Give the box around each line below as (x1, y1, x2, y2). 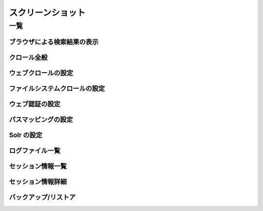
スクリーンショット (9, 7, 86, 18)
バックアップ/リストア (9, 193, 76, 201)
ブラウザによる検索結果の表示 (9, 38, 99, 46)
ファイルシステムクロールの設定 (9, 84, 105, 93)
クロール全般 (9, 53, 48, 61)
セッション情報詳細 (9, 177, 67, 186)
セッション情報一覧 (9, 162, 67, 170)
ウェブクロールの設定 (9, 69, 73, 77)
